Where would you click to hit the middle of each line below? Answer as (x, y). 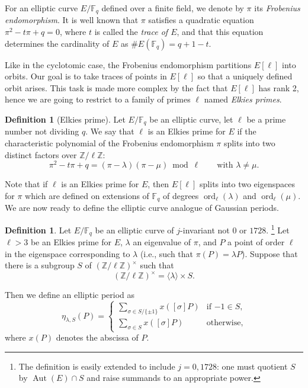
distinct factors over (41, 154)
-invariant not (205, 230)
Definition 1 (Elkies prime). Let (65, 119)
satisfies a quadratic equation (201, 20)
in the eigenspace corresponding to (68, 253)
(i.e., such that (167, 253)
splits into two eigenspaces (247, 184)
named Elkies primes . (243, 99)
